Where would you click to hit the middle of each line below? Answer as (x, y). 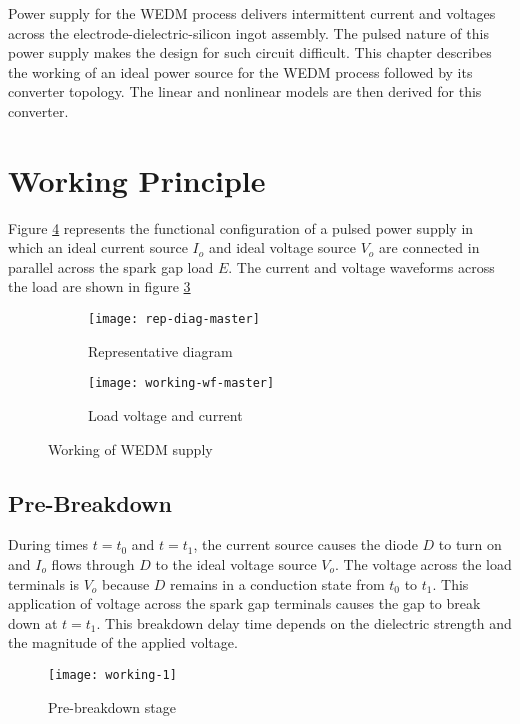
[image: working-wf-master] (181, 383)
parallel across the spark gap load (111, 266)
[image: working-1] (112, 674)
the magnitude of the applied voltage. (123, 642)
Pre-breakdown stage (112, 706)
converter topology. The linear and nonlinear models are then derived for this (245, 91)
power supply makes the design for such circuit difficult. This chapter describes (250, 52)
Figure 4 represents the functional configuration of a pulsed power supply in (241, 227)
